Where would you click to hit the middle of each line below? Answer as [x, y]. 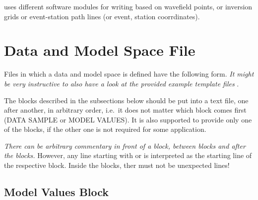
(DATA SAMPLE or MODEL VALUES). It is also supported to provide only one [128, 119]
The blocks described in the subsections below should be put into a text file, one [126, 100]
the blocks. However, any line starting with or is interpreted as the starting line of [128, 155]
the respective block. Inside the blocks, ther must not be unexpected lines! [117, 165]
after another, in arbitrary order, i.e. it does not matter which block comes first [125, 110]
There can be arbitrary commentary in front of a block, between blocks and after [125, 145]
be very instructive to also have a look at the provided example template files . [122, 83]
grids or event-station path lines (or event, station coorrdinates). [102, 16]
